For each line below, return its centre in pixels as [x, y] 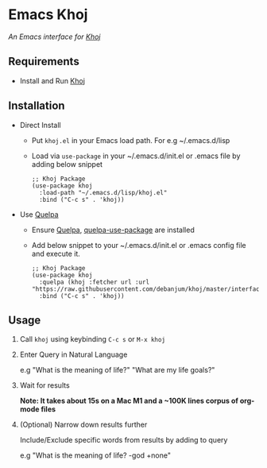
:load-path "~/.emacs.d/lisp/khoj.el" [103, 192]
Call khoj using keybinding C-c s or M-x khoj [92, 339]
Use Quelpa [39, 214]
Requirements [44, 62]
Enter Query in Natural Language [74, 354]
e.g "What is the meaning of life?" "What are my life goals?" [117, 370]
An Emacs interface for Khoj [54, 37]
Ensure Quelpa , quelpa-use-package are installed [113, 230]
